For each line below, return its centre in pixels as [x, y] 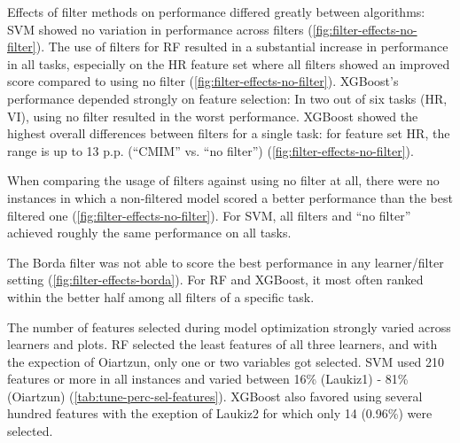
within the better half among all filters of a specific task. [161, 296]
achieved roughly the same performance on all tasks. [149, 233]
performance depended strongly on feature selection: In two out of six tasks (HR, [227, 98]
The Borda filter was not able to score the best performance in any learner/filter [226, 262]
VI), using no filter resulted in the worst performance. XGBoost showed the [213, 116]
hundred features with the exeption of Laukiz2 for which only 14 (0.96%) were [220, 413]
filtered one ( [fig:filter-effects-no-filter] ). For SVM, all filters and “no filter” [209, 215]
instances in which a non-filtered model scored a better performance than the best [230, 197]
